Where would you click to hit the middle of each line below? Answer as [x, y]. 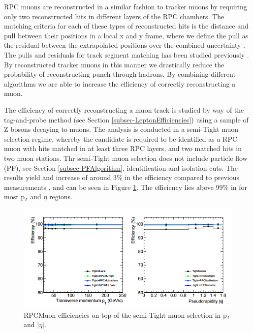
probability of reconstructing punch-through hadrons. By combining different [120, 74]
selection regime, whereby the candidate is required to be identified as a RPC [121, 138]
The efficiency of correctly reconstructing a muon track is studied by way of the [124, 109]
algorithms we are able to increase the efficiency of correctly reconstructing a [120, 83]
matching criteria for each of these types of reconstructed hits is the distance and [126, 26]
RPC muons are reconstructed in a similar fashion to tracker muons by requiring [126, 6]
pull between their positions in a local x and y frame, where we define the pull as [126, 35]
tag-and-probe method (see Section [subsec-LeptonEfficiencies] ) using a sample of [126, 119]
